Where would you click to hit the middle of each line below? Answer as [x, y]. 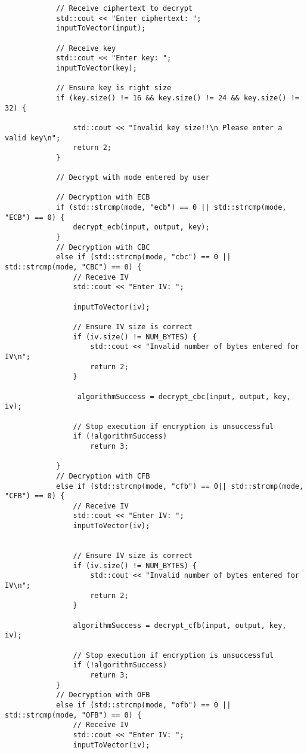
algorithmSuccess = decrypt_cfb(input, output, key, [180, 625]
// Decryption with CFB [103, 476]
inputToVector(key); [96, 68]
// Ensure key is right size [114, 88]
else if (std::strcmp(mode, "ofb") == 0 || [143, 705]
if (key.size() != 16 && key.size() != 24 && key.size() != [177, 98]
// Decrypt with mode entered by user [133, 178]
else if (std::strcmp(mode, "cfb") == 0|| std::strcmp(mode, [180, 486]
